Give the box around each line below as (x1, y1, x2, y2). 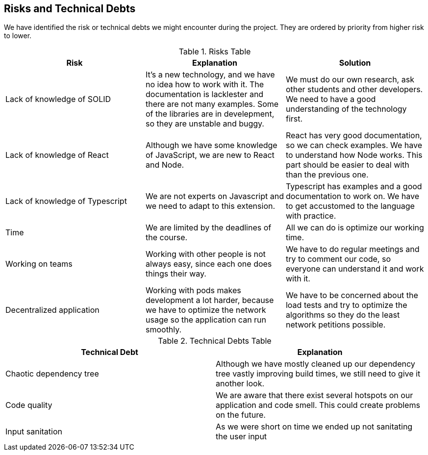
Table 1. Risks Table (178, 47, 251, 57)
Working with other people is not (145, 249, 266, 259)
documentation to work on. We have (285, 191, 419, 202)
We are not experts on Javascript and (145, 191, 284, 202)
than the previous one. (285, 170, 369, 180)
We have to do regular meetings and (285, 244, 420, 254)
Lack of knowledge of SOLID (5, 94, 111, 104)
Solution (339, 58, 371, 68)
